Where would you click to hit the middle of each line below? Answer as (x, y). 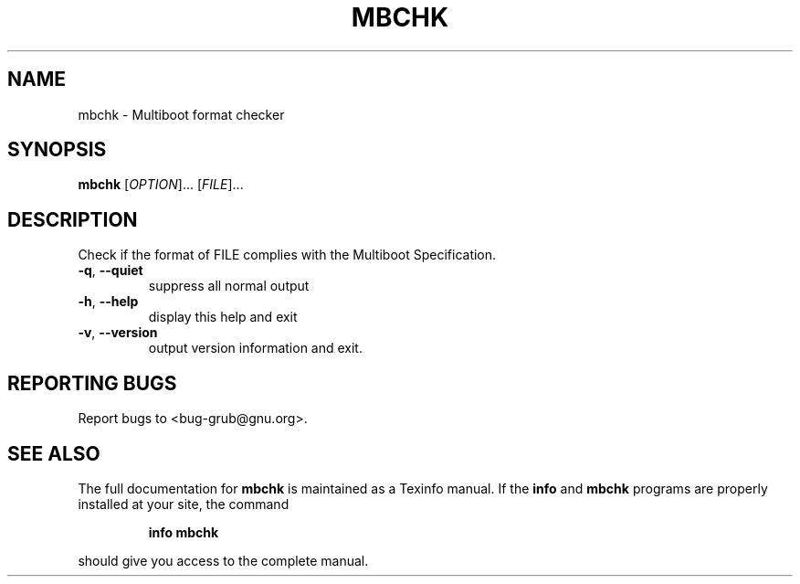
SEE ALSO (54, 453)
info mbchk (184, 532)
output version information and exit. (255, 348)
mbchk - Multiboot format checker (181, 114)
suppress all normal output (229, 286)
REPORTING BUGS (92, 383)
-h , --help (108, 302)
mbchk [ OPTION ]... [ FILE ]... (161, 185)
